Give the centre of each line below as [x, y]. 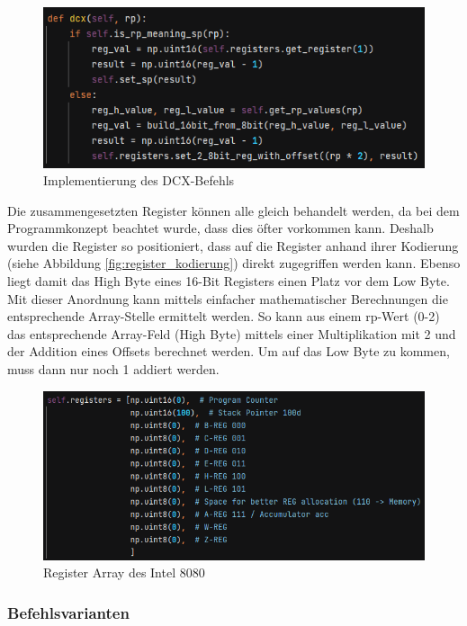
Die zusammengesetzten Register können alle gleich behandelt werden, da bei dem [233, 210]
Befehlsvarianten [68, 612]
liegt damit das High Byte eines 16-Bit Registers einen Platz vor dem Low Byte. [229, 281]
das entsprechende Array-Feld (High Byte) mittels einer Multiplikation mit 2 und [232, 333]
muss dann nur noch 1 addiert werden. [113, 369]
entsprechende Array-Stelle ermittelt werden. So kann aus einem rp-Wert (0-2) [224, 316]
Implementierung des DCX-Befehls [139, 180]
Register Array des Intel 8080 [124, 572]
